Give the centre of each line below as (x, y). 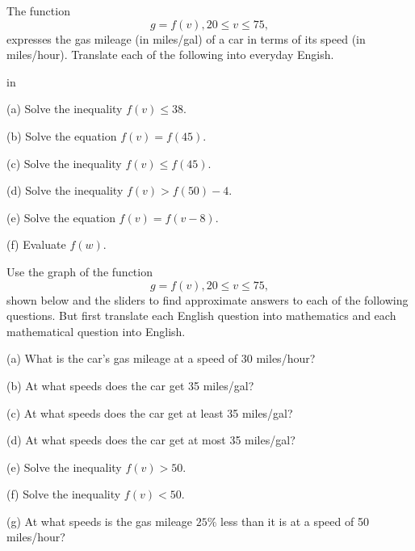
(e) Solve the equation (61, 217)
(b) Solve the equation (62, 135)
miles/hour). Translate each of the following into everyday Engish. (170, 55)
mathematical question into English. (96, 331)
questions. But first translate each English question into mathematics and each (201, 315)
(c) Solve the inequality (64, 163)
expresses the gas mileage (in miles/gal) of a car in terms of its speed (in (186, 38)
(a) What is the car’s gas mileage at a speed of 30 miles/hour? (161, 358)
